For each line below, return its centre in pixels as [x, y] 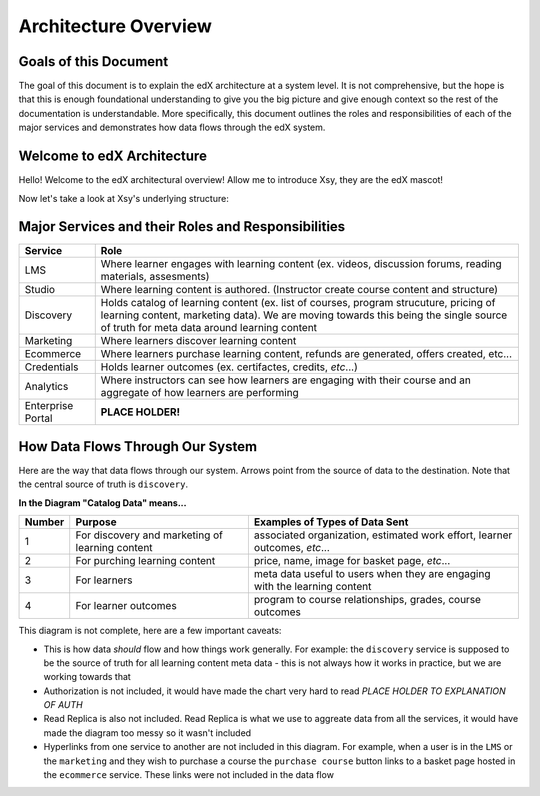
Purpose [96, 522]
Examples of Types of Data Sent [331, 522]
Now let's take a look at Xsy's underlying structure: [123, 198]
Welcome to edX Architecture [112, 156]
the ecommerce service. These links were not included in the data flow [189, 775]
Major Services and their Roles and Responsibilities [182, 226]
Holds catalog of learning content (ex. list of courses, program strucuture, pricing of [298, 303]
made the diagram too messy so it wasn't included [147, 732]
